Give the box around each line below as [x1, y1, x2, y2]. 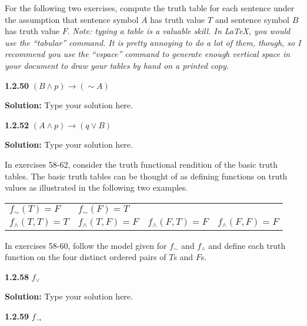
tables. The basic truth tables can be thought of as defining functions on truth [5, 169, 288, 182]
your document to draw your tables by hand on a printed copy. [5, 59, 229, 71]
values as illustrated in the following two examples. [5, 181, 188, 194]
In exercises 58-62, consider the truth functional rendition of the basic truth [5, 158, 278, 170]
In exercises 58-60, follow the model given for [5, 239, 167, 251]
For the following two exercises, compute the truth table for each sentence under [5, 2, 295, 14]
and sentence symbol [215, 13, 289, 25]
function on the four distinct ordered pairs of [5, 251, 166, 263]
